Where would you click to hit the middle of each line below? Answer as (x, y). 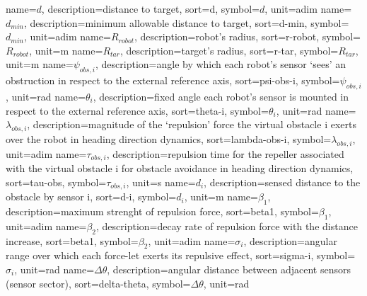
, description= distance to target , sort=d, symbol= (150, 8)
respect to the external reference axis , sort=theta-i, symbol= (137, 110)
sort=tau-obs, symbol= (56, 182)
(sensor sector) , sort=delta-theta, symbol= (98, 283)
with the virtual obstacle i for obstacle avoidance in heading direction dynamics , (180, 168)
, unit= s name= (161, 182)
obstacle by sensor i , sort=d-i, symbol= (91, 197)
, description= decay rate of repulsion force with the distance (227, 226)
